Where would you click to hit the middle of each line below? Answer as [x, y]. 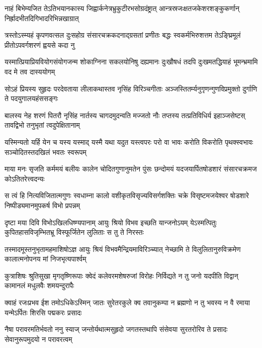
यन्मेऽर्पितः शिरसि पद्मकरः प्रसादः [43, 312]
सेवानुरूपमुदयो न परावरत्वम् [38, 339]
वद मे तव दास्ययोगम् [30, 71]
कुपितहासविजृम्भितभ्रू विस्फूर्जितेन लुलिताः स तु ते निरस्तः [74, 232]
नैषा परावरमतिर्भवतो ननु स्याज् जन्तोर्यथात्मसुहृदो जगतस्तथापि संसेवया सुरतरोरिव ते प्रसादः [116, 329]
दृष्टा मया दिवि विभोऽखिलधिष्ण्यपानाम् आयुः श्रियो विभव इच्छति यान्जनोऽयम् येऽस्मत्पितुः [111, 222]
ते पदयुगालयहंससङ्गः [31, 98]
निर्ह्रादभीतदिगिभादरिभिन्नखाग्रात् [42, 18]
